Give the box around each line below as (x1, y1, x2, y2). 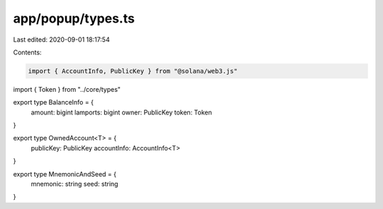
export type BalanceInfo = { (13, 98, 94, 107)
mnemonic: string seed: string (30, 180, 118, 189)
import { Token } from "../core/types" (13, 85, 121, 93)
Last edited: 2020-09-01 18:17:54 (13, 35, 110, 44)
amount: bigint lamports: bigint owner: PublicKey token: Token (30, 108, 212, 117)
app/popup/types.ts (13, 11, 135, 26)
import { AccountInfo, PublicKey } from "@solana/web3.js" (28, 67, 238, 75)
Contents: (13, 48, 42, 56)
